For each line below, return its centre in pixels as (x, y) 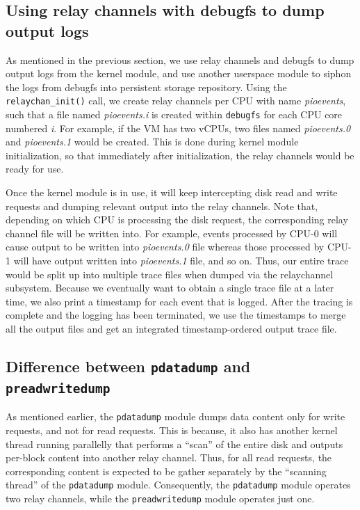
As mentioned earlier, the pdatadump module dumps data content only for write (175, 416)
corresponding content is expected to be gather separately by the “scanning (166, 471)
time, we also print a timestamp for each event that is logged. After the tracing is (179, 301)
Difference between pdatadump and (128, 366)
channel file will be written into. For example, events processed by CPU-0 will (172, 233)
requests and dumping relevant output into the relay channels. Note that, (162, 206)
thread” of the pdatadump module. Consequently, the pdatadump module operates (178, 485)
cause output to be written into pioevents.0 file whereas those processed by (165, 247)
